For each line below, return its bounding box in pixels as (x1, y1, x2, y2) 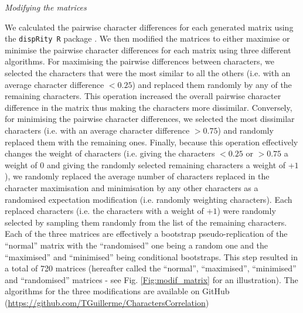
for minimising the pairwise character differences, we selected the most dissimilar (5, 113, 295, 125)
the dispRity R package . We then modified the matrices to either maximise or (5, 32, 290, 45)
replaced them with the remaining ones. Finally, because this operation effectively (5, 135, 298, 148)
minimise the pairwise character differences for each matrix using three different (5, 43, 291, 56)
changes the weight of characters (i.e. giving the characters (5, 147, 215, 159)
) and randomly (217, 124, 274, 136)
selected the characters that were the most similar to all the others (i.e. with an (5, 67, 291, 79)
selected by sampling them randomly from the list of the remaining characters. (5, 216, 287, 228)
